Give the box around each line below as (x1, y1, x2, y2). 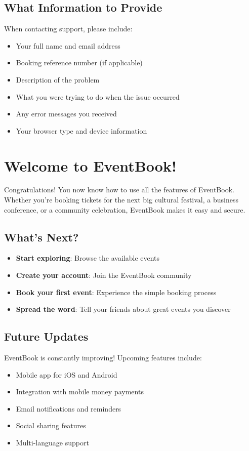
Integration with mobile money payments (16, 386, 144, 397)
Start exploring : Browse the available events (16, 253, 160, 263)
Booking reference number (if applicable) (16, 57, 143, 68)
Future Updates (4, 329, 89, 344)
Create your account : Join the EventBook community (16, 270, 192, 280)
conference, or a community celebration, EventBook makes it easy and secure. (4, 204, 245, 215)
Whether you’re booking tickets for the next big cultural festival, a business (4, 194, 238, 205)
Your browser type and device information (16, 125, 147, 136)
